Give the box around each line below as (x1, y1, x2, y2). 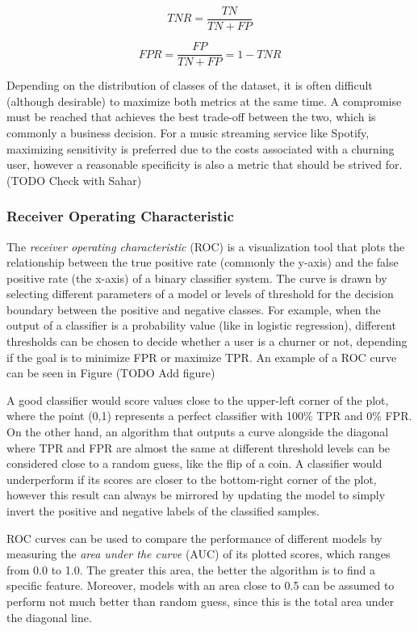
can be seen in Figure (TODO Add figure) (6, 364, 215, 381)
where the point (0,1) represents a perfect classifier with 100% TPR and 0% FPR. (6, 407, 412, 424)
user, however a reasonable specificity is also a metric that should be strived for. (6, 156, 403, 173)
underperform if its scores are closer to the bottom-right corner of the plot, (6, 470, 377, 487)
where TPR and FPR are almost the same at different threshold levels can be (6, 439, 391, 456)
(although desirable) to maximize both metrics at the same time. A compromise (6, 92, 402, 109)
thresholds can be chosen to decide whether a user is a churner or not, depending (6, 333, 408, 350)
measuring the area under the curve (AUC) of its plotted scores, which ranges (6, 545, 391, 562)
